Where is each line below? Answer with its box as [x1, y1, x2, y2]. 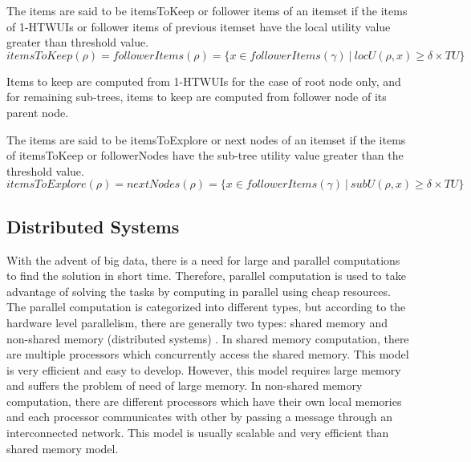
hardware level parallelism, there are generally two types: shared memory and [6, 314, 388, 330]
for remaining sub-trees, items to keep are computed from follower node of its [6, 88, 387, 105]
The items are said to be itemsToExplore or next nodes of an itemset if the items [6, 131, 406, 148]
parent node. [6, 103, 69, 120]
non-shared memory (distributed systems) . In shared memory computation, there [6, 330, 409, 346]
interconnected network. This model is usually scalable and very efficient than [6, 424, 389, 441]
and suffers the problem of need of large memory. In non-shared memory [6, 377, 363, 394]
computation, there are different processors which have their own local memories [6, 392, 402, 409]
